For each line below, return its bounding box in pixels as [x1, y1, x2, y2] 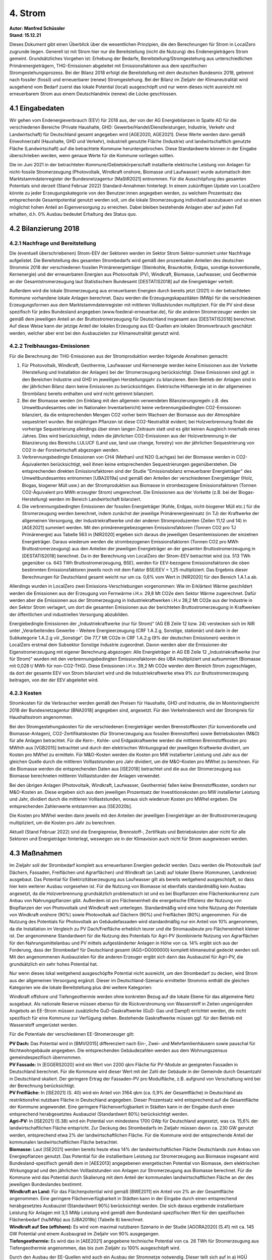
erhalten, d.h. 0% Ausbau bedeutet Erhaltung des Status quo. [9, 211, 137, 217]
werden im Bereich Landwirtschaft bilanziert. [48, 496, 142, 502]
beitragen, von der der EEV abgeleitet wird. [9, 677, 99, 683]
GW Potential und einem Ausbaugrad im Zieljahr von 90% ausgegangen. [9, 1231, 160, 1237]
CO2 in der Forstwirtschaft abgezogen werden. [22, 447, 120, 453]
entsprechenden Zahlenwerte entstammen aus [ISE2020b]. [9, 803, 132, 809]
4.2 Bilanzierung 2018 [9, 224, 80, 233]
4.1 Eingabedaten [9, 104, 64, 112]
